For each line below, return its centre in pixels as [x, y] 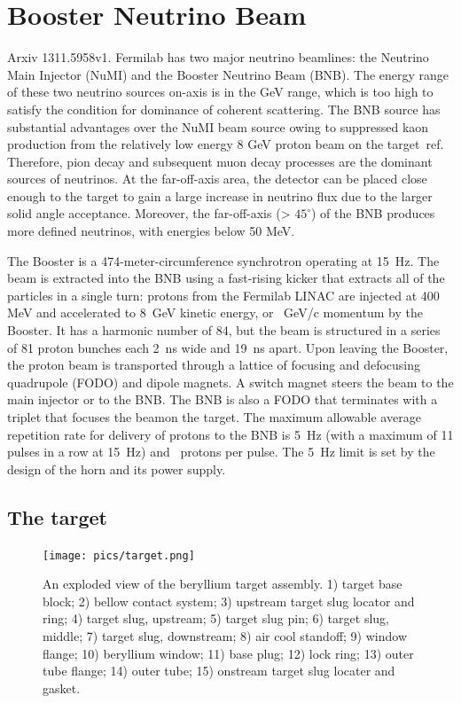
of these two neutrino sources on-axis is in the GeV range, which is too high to [220, 92]
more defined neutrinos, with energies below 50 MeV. [151, 231]
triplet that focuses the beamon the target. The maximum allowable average [214, 417]
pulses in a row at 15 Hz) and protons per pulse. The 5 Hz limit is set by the [221, 452]
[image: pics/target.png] [119, 555]
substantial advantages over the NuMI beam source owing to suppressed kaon [218, 126]
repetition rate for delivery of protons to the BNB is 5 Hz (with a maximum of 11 [230, 434]
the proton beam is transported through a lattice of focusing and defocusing [214, 365]
